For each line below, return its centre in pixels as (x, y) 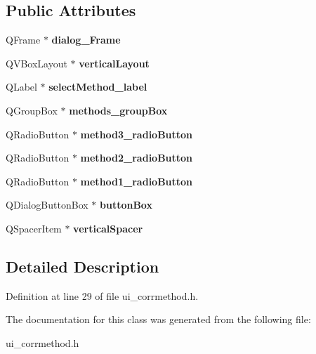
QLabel (21, 87)
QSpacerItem (34, 228)
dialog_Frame (86, 40)
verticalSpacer (108, 228)
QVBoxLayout (37, 63)
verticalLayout (114, 63)
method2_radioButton (137, 158)
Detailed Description (83, 266)
